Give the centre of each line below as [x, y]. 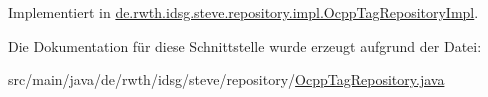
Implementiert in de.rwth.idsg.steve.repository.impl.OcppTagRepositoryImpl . [243, 12]
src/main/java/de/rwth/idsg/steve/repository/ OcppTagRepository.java [226, 79]
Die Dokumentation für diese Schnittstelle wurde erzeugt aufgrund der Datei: [245, 45]
